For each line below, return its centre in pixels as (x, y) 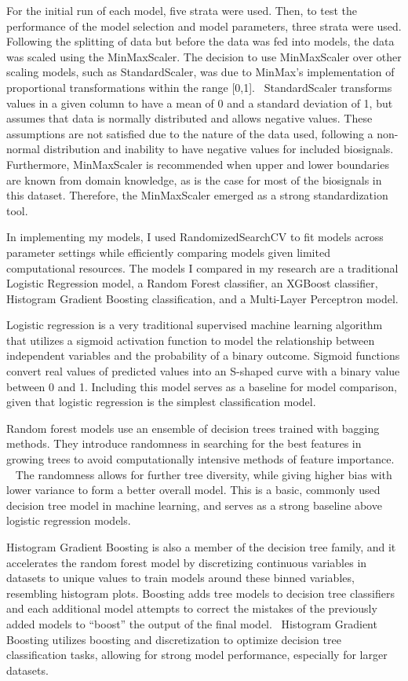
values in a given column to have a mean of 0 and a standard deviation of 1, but (200, 103)
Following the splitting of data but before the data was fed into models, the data (200, 41)
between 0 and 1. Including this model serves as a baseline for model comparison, (202, 386)
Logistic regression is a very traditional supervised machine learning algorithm (195, 325)
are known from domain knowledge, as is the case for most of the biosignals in (194, 179)
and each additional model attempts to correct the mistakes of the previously (192, 608)
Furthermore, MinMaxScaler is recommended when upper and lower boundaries (198, 164)
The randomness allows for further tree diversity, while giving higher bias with (204, 474)
